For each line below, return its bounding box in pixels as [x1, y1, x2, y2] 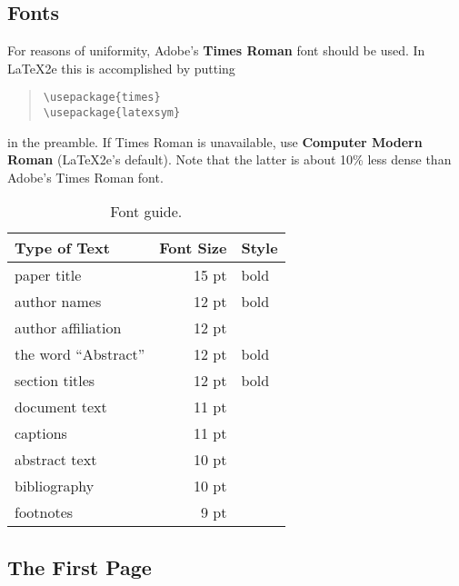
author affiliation [15, 317, 122, 339]
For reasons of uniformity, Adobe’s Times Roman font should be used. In [7, 41, 425, 60]
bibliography [15, 475, 95, 497]
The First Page [7, 552, 152, 581]
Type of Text [15, 237, 110, 259]
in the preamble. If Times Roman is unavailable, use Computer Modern [7, 132, 423, 151]
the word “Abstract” [15, 343, 145, 365]
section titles [15, 370, 95, 392]
